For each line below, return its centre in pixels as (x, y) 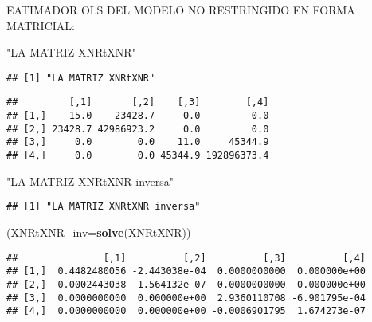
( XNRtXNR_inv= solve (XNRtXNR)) (99, 232)
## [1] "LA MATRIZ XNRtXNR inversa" (104, 207)
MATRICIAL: (41, 25)
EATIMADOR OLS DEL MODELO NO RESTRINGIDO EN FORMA (181, 10)
